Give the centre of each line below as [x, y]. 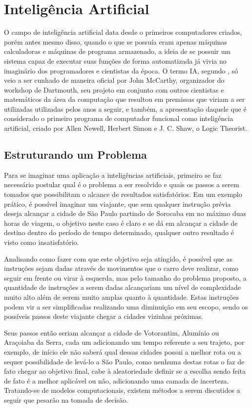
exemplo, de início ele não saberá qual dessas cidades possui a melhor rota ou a [123, 351]
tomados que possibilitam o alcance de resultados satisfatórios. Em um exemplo [123, 194]
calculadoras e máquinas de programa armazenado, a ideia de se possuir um [117, 51]
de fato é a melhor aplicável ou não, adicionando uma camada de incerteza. [116, 380]
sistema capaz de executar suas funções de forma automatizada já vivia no [115, 60]
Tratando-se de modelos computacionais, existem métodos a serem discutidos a [122, 390]
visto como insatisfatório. [42, 242]
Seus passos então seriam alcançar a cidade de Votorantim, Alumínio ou [112, 332]
